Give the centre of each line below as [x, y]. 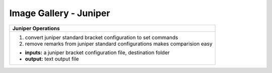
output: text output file [52, 59]
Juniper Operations [36, 28]
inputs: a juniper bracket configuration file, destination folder [97, 52]
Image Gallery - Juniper [60, 13]
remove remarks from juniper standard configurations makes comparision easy [119, 44]
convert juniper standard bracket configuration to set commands [101, 37]
